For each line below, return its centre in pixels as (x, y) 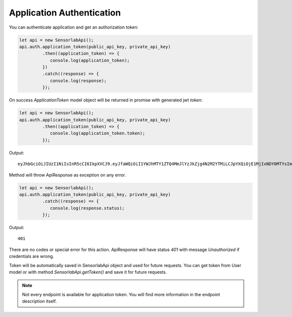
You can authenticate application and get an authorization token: (74, 27)
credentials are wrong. (32, 256)
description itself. (39, 301)
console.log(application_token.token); (98, 133)
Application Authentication (65, 13)
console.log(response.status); (87, 208)
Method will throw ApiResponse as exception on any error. (67, 175)
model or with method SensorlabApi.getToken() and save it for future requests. (88, 272)
